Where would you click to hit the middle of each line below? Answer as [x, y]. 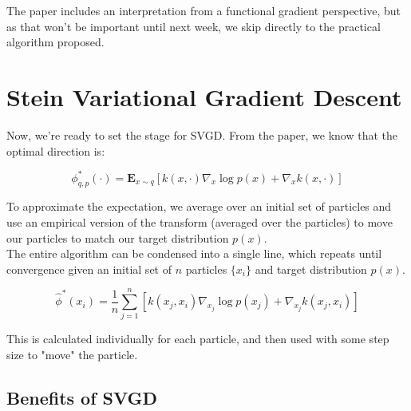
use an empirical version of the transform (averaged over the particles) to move [200, 221]
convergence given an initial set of [89, 269]
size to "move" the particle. [72, 355]
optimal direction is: [56, 150]
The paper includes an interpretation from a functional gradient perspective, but [204, 10]
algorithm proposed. [55, 42]
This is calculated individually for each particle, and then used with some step [198, 339]
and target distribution [311, 269]
